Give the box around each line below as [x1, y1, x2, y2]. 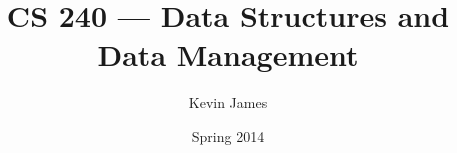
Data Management [97, 34, 359, 75]
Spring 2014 [191, 125, 265, 146]
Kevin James [188, 92, 268, 113]
